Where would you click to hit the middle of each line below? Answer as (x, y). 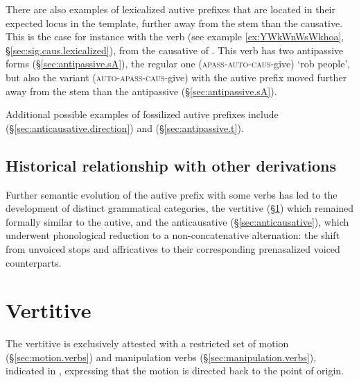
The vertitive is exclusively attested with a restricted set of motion (147, 343)
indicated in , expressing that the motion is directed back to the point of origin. (175, 371)
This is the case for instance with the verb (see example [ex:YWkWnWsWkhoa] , (175, 36)
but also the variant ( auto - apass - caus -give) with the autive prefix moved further (176, 77)
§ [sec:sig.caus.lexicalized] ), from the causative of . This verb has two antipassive (175, 50)
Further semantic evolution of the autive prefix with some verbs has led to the (172, 194)
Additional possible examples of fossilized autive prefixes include (142, 114)
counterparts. (34, 262)
